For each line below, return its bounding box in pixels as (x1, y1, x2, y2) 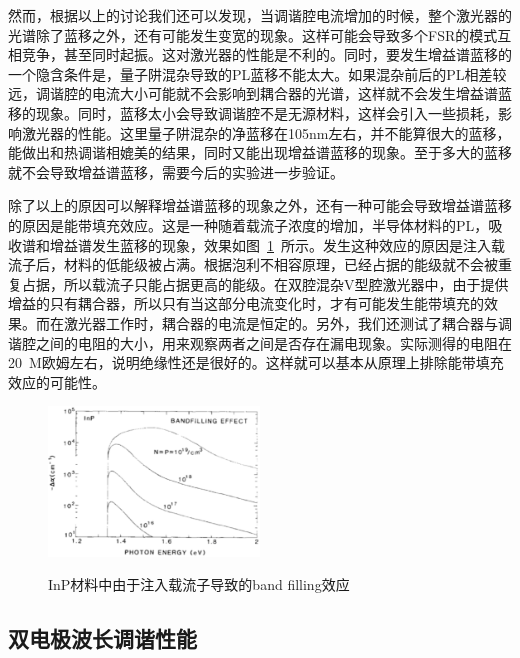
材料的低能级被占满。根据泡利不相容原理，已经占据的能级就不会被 (63, 254, 498, 275)
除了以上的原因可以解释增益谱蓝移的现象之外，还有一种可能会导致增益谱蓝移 (8, 195, 512, 216)
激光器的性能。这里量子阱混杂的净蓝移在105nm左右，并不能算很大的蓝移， (21, 122, 511, 143)
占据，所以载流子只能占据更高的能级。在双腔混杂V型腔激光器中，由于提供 (21, 273, 509, 294)
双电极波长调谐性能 (8, 623, 197, 654)
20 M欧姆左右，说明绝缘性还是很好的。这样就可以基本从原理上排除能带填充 (8, 352, 504, 373)
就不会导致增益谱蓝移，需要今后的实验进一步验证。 (8, 161, 344, 182)
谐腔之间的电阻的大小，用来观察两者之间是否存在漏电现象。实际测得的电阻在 (8, 332, 512, 353)
